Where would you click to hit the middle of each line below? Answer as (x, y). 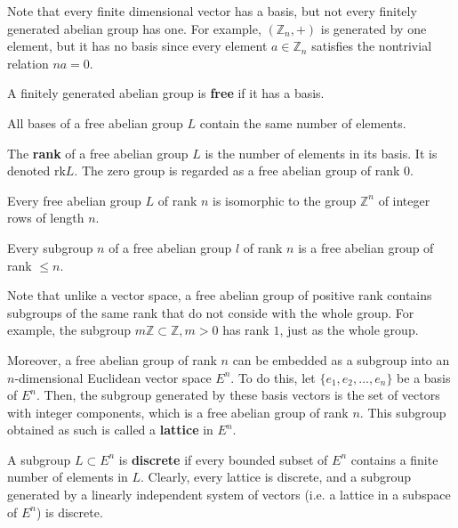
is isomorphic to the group (285, 200)
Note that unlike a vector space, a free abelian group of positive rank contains (220, 295)
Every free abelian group (74, 200)
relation (28, 63)
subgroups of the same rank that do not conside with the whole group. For (211, 312)
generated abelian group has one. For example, (134, 28)
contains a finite (394, 459)
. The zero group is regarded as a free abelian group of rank (237, 171)
